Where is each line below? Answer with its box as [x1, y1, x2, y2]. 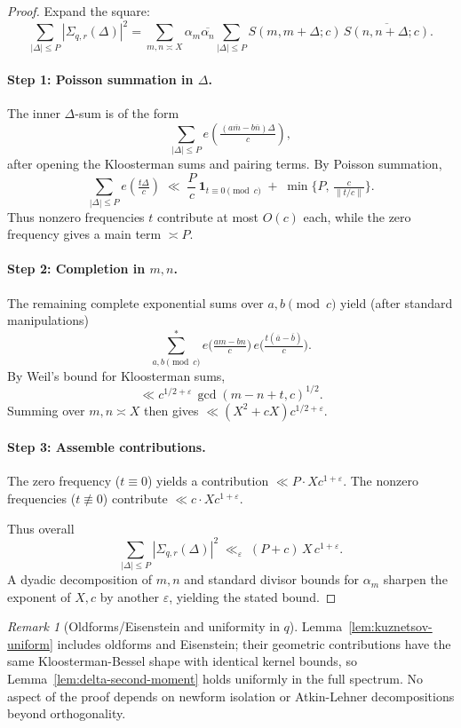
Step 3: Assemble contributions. [7, 438, 206, 456]
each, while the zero [303, 207, 411, 226]
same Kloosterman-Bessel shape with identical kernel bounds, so [7, 652, 357, 670]
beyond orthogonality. [7, 704, 126, 723]
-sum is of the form [75, 104, 179, 123]
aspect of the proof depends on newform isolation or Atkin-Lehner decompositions [7, 686, 455, 705]
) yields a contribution [147, 471, 269, 490]
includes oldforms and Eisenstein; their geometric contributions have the [57, 634, 451, 653]
